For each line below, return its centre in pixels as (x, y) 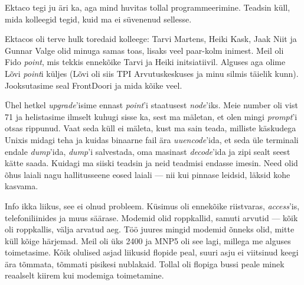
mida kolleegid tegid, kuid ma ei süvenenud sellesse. (98, 19)
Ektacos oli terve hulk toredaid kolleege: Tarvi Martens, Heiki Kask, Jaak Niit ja (151, 39)
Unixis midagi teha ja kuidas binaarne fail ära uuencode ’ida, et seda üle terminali (152, 139)
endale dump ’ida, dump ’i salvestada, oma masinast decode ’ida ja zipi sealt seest (148, 151)
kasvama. (22, 186)
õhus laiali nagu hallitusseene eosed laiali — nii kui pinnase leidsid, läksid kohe (148, 174)
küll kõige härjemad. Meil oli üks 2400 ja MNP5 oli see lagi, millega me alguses (148, 240)
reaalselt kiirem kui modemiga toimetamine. (84, 275)
